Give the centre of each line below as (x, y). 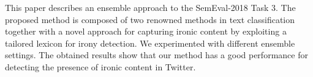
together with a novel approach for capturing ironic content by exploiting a (146, 31)
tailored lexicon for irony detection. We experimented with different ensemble (150, 43)
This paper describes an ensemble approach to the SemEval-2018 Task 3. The (150, 7)
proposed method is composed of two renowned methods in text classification (150, 19)
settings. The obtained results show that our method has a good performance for (156, 55)
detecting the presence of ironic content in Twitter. (100, 66)
